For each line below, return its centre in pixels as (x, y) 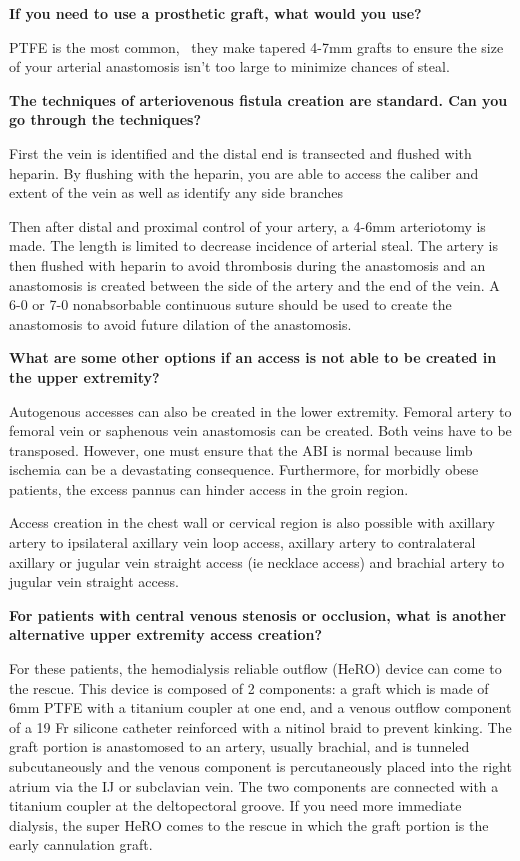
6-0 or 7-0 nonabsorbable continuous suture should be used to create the (230, 304)
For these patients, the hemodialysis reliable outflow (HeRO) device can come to (255, 668)
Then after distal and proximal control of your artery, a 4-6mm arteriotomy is (247, 225)
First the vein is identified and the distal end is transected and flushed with (240, 152)
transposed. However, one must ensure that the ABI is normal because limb (241, 449)
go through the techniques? (105, 119)
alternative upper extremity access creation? (166, 634)
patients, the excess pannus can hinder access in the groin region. (209, 488)
